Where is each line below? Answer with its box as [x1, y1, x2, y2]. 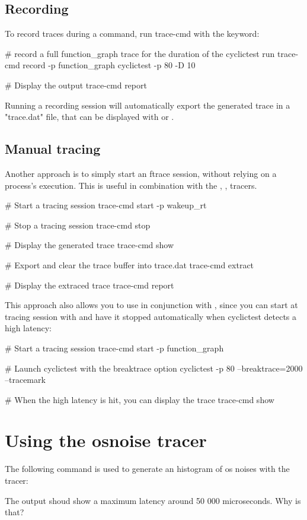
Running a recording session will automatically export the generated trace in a [5, 99, 290, 111]
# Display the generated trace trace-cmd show [5, 239, 174, 251]
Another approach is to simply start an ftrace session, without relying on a [5, 167, 277, 179]
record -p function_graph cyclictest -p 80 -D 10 [23, 59, 196, 71]
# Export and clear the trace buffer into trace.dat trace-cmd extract [5, 258, 254, 271]
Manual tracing [5, 139, 101, 158]
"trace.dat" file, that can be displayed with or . [5, 110, 174, 123]
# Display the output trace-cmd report [5, 78, 147, 91]
